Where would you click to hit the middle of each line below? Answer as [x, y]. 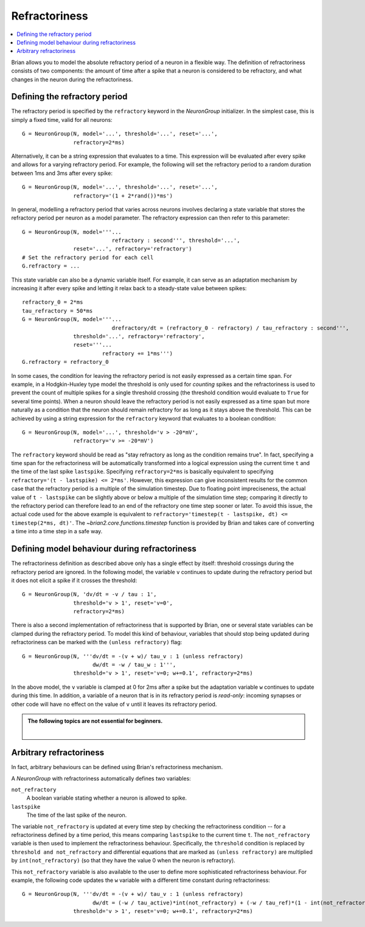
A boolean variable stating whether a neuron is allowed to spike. [107, 798]
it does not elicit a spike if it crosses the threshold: [74, 580]
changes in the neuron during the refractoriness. [72, 79]
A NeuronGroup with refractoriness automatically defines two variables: [101, 778]
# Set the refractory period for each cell [88, 257]
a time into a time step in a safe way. [57, 531]
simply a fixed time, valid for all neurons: [62, 119]
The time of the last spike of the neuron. [77, 815]
